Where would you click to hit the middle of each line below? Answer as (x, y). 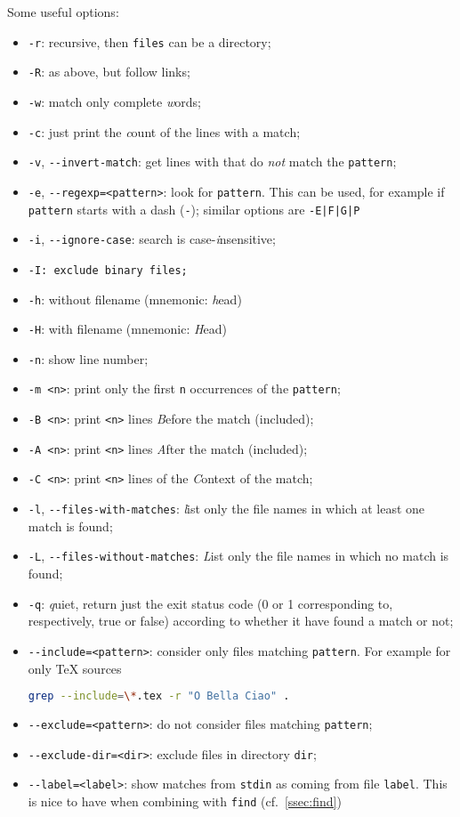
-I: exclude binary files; (108, 270)
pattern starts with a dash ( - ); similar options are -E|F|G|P (194, 209)
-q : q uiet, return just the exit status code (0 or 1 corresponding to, (210, 603)
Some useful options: (63, 12)
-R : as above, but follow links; (109, 72)
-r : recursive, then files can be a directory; (149, 41)
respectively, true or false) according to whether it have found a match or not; (241, 621)
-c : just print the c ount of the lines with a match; (164, 131)
